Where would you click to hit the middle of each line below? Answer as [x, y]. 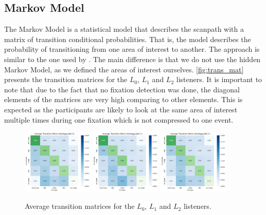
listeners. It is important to [219, 79]
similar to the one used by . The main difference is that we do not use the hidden [132, 59]
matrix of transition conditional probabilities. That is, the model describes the [128, 39]
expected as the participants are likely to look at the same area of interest [121, 109]
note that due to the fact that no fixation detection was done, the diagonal [122, 89]
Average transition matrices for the [80, 206]
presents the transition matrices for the [66, 79]
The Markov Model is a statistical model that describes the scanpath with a [124, 29]
